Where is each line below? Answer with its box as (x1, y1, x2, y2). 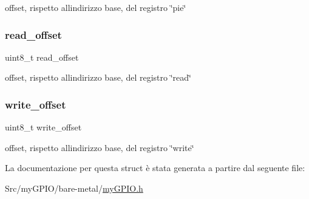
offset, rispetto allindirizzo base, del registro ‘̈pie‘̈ (5, 1, 186, 13)
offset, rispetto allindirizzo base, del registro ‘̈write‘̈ (5, 141, 194, 153)
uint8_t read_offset (5, 50, 79, 63)
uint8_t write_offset (5, 121, 82, 133)
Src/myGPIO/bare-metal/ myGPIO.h (5, 182, 143, 194)
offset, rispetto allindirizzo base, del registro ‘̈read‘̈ (5, 71, 191, 84)
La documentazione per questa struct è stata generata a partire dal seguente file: (5, 161, 305, 174)
